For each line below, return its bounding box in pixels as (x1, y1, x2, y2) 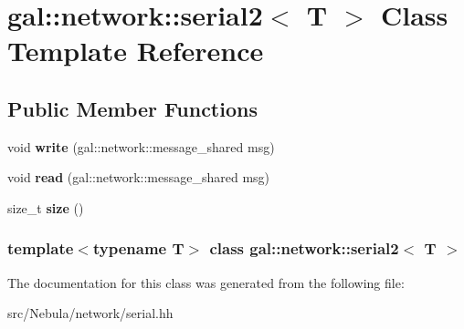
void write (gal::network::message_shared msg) (7, 137, 275, 156)
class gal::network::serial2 (209, 237, 399, 260)
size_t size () (7, 198, 84, 217)
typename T (92, 237, 185, 260)
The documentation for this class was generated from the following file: (7, 272, 405, 292)
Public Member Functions (7, 94, 258, 122)
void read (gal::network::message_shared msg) (7, 168, 270, 187)
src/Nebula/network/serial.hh (7, 303, 174, 323)
